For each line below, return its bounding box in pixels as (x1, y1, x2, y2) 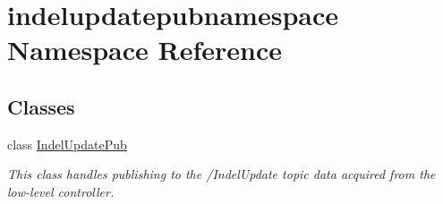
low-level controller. (7, 182, 115, 200)
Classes (7, 92, 75, 120)
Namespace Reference (7, 31, 282, 68)
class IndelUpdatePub (7, 134, 127, 153)
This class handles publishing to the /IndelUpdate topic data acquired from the (7, 165, 436, 183)
